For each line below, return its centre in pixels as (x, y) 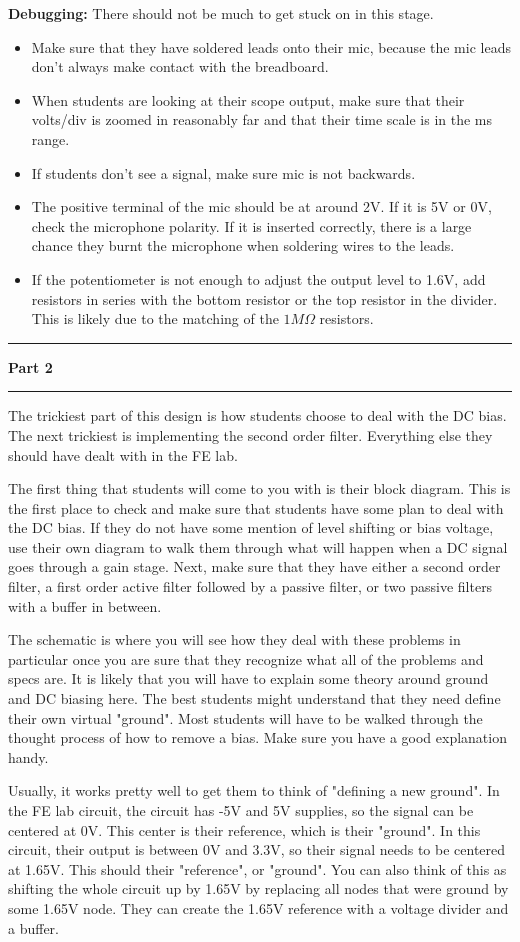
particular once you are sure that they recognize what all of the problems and (246, 658)
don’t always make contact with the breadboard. (180, 66)
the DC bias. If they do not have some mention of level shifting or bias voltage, (251, 527)
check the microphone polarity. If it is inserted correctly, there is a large (251, 225)
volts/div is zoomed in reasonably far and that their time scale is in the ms (262, 119)
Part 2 (30, 366)
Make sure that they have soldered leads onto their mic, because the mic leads (271, 46)
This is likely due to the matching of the (155, 318)
